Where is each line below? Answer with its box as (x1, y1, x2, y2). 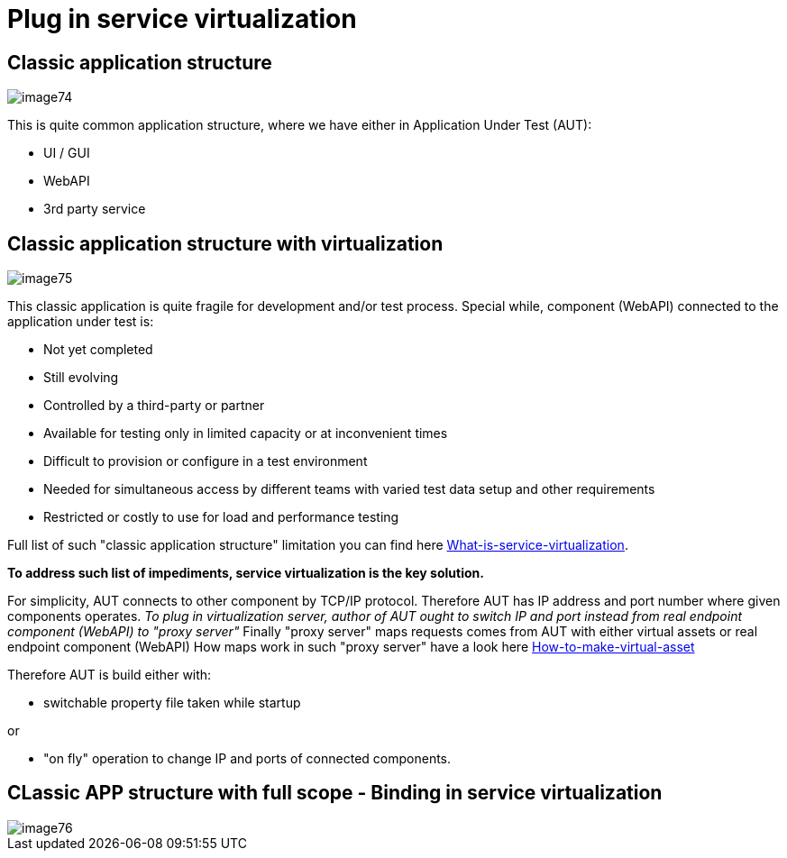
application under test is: (7, 314, 154, 330)
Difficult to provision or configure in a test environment (43, 453, 368, 470)
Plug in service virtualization (7, 4, 357, 34)
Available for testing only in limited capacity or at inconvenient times (43, 425, 448, 442)
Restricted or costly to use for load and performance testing (43, 509, 399, 525)
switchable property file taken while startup (43, 695, 301, 711)
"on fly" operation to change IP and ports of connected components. (43, 751, 452, 767)
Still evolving (43, 370, 119, 386)
